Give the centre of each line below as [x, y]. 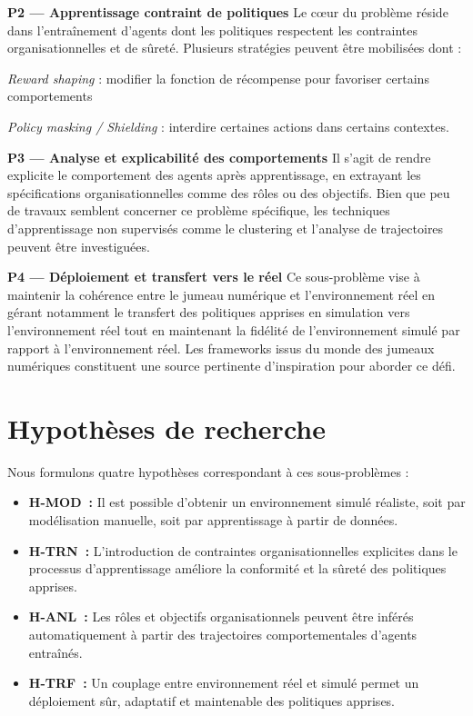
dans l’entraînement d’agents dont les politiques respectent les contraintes [212, 30]
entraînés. [55, 652]
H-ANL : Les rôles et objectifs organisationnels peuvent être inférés [221, 617]
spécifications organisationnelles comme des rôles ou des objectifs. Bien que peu [229, 192]
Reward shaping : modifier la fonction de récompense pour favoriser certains [218, 78]
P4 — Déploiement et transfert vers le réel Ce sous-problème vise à [214, 277]
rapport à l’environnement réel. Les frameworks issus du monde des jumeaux [221, 348]
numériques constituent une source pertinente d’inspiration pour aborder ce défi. [231, 366]
